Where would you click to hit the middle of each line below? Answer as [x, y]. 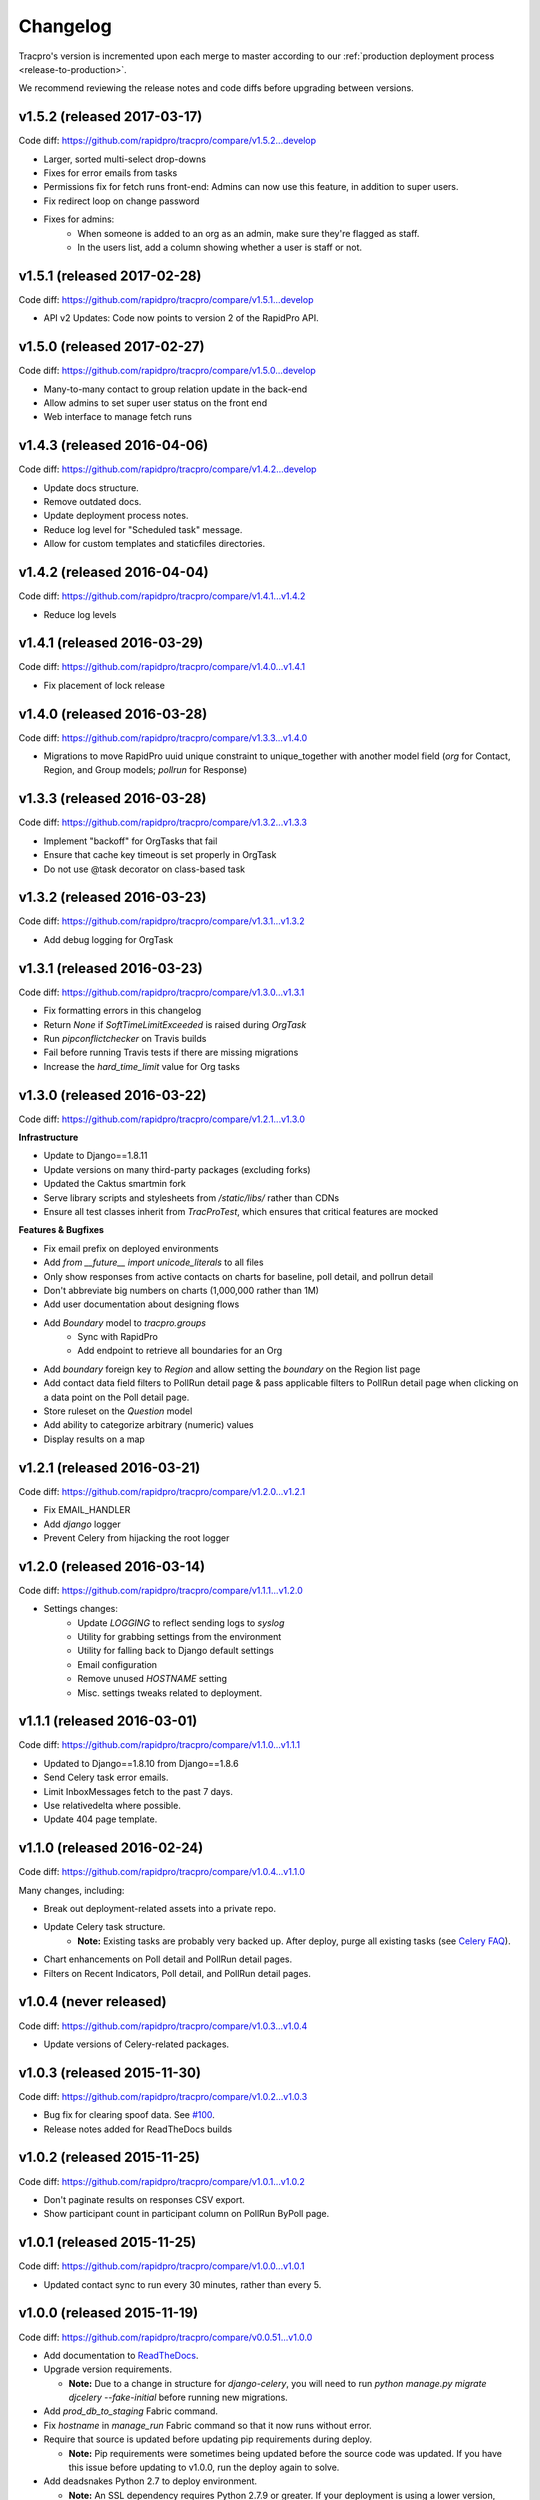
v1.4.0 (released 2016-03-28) [113, 713]
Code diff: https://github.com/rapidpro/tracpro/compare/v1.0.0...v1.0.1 [161, 2266]
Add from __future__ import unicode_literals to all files [153, 1262]
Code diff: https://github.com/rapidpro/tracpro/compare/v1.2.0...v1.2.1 [161, 1491]
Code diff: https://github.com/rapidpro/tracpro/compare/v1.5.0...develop [167, 371]
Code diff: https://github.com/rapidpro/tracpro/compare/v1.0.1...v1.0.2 [161, 2181]
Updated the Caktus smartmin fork [115, 1184]
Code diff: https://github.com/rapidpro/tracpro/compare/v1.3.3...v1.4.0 [163, 737]
